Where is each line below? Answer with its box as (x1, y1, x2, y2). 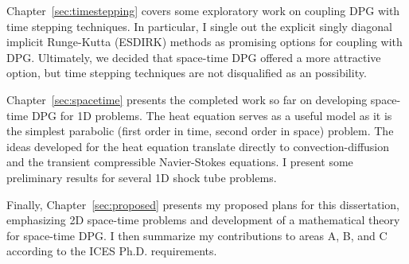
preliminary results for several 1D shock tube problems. (6, 169, 277, 185)
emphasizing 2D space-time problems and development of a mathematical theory (6, 212, 400, 228)
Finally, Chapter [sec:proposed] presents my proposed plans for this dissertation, (6, 196, 399, 212)
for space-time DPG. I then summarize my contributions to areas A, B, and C (6, 227, 388, 243)
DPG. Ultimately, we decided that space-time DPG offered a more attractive (6, 49, 381, 65)
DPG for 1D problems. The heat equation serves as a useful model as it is (31, 107, 392, 123)
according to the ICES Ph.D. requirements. (6, 243, 217, 259)
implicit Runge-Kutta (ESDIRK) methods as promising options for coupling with (6, 33, 403, 50)
